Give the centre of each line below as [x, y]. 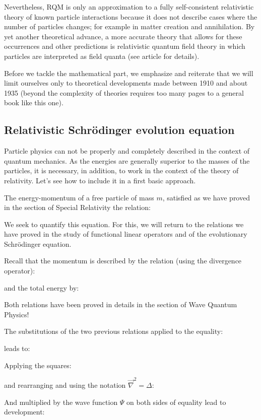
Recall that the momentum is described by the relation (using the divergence [123, 261]
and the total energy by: [42, 287]
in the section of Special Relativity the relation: [77, 207]
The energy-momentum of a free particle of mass [79, 197]
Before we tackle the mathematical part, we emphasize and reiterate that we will [129, 73]
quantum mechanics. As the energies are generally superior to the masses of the [127, 160]
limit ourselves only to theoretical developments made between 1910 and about [126, 83]
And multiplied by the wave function [61, 402]
